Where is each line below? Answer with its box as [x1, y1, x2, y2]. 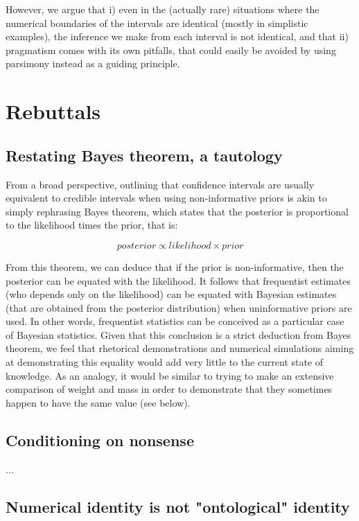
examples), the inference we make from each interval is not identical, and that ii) [6, 29, 349, 44]
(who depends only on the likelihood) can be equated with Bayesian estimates [6, 287, 337, 301]
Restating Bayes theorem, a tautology [6, 144, 283, 166]
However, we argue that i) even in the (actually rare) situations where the [6, 2, 319, 16]
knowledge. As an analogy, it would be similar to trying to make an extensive [6, 368, 334, 382]
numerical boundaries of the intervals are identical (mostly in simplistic [6, 15, 308, 30]
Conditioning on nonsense [6, 429, 194, 450]
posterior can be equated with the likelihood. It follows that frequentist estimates [6, 273, 351, 288]
